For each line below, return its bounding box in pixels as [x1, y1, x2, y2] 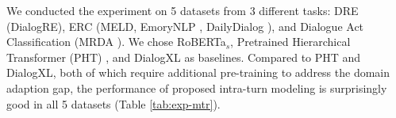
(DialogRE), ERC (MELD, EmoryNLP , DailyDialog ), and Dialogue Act [6, 17, 364, 34]
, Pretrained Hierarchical [230, 33, 351, 50]
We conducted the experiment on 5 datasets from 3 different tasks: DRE [6, 2, 359, 18]
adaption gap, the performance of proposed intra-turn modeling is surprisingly [6, 79, 387, 96]
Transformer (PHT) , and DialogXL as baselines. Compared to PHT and [6, 48, 361, 65]
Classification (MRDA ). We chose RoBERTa [6, 33, 226, 50]
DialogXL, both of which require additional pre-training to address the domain [6, 64, 390, 81]
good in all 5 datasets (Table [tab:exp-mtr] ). [6, 95, 221, 112]
